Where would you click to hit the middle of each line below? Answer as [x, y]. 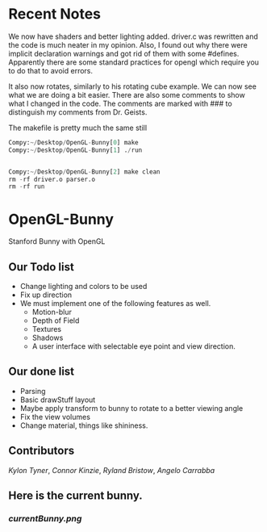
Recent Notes [55, 14]
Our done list [42, 372]
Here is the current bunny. [75, 496]
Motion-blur [52, 312]
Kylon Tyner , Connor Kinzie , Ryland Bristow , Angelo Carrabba [112, 470]
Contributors [42, 451]
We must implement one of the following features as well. [115, 304]
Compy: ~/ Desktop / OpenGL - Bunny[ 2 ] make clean [84, 172]
